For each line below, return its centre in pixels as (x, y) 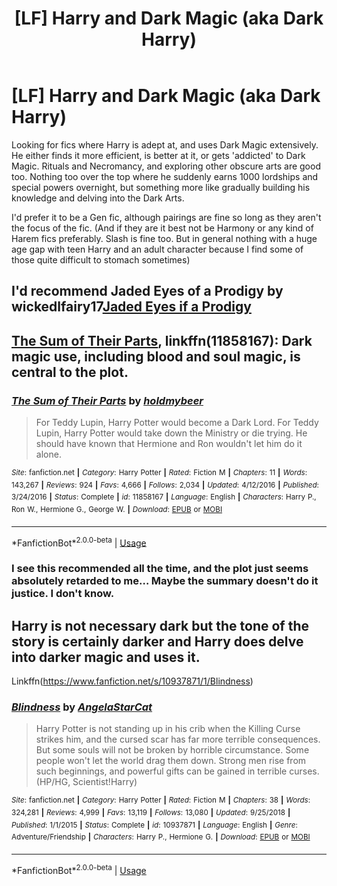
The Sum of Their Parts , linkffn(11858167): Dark (162, 340)
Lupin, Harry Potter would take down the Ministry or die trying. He (171, 433)
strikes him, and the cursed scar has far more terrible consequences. (178, 739)
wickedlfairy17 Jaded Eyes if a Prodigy (131, 307)
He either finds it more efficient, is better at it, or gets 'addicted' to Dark (158, 155)
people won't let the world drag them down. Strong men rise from (171, 761)
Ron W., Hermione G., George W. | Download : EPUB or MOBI (117, 509)
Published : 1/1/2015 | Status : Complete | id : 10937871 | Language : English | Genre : (154, 825)
